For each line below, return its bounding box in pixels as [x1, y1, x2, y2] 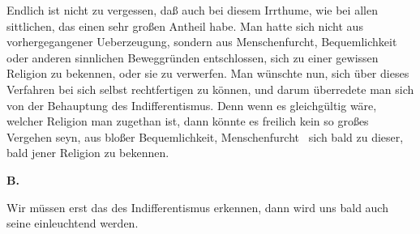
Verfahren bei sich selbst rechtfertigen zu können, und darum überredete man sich [6, 80, 414, 97]
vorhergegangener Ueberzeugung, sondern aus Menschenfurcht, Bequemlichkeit [6, 33, 397, 50]
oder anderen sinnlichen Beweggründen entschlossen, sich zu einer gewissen [6, 49, 379, 66]
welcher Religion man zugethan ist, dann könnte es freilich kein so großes [6, 113, 369, 130]
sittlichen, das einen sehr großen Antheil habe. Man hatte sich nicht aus [6, 17, 363, 34]
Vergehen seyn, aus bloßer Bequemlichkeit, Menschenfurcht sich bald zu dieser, [6, 128, 404, 145]
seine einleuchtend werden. [6, 215, 139, 232]
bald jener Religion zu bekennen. [6, 144, 169, 161]
